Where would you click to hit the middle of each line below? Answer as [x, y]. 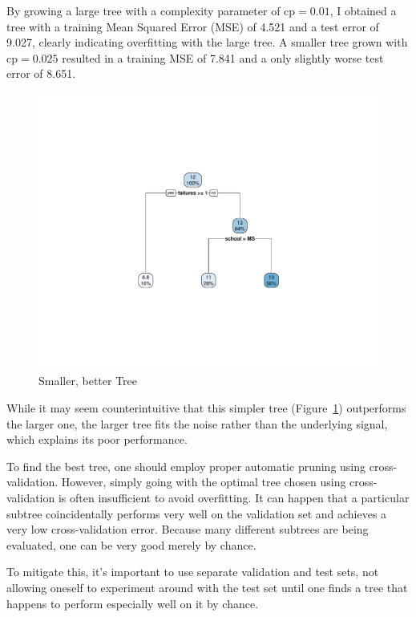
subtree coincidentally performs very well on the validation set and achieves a [197, 513]
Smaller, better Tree [88, 381]
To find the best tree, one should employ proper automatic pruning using [186, 466]
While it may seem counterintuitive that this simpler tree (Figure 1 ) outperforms [206, 408]
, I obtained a [363, 10]
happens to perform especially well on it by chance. [133, 603]
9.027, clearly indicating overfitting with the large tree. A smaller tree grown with [207, 42]
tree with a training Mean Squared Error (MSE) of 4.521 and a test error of [193, 26]
